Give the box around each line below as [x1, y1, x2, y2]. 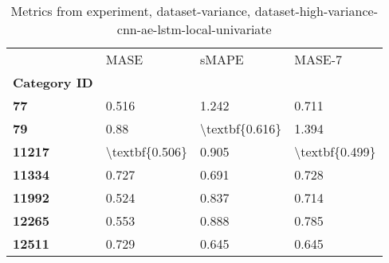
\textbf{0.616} [200, 119, 282, 137]
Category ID [13, 73, 93, 91]
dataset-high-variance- [254, 2, 378, 20]
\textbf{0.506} [105, 142, 187, 161]
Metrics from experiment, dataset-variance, [10, 2, 251, 20]
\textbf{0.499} [294, 142, 376, 161]
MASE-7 [294, 50, 343, 68]
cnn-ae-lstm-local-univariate [116, 20, 272, 38]
